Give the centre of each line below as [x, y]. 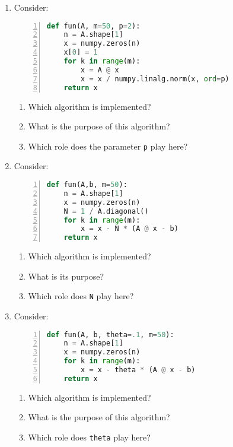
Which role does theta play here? [89, 437]
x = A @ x [100, 70]
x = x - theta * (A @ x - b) [138, 370]
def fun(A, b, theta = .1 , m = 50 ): [110, 335]
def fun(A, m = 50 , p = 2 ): [93, 26]
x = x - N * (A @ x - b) [130, 229]
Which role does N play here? [81, 296]
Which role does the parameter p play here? [108, 146]
